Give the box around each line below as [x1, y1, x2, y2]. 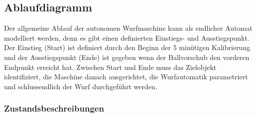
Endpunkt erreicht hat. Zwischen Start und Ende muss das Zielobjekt [4, 61, 217, 72]
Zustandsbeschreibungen [4, 102, 104, 115]
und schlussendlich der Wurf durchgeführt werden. [4, 81, 157, 91]
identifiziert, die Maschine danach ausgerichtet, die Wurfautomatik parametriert [4, 71, 248, 82]
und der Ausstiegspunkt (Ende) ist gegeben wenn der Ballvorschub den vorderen [4, 52, 250, 62]
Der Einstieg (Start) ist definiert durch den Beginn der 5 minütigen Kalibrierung [4, 42, 251, 53]
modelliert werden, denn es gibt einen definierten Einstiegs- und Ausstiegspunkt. [4, 32, 250, 43]
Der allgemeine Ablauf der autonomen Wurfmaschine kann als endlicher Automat [4, 23, 253, 33]
